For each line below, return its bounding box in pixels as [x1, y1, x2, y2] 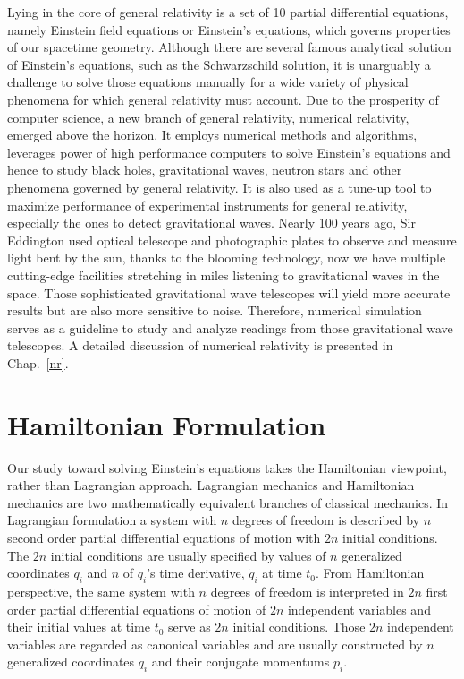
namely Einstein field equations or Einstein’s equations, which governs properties [7, 20, 451, 39]
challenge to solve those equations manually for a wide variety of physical [7, 73, 409, 91]
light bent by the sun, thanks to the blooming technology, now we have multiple [7, 248, 446, 267]
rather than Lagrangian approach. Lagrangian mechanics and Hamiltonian [7, 476, 415, 494]
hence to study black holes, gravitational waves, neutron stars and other [7, 160, 402, 179]
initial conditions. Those [232, 617, 366, 636]
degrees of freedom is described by [232, 511, 420, 529]
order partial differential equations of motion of [7, 599, 266, 618]
